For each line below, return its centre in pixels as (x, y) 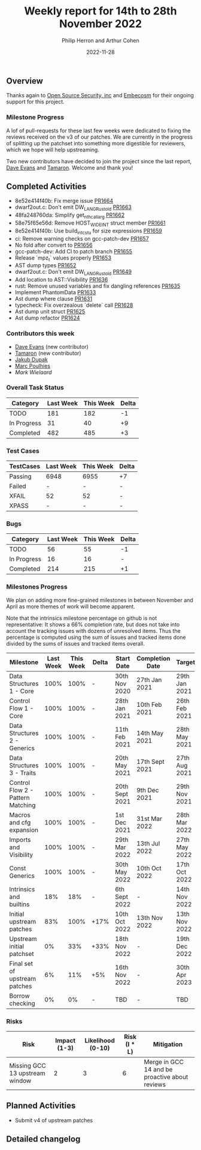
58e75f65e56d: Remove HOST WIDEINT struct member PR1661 (90, 223)
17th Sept (150, 761)
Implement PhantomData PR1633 (55, 292)
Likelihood (100, 1041)
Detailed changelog (43, 1139)
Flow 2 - (22, 790)
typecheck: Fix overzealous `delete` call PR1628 (74, 305)
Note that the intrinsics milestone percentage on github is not (82, 618)
